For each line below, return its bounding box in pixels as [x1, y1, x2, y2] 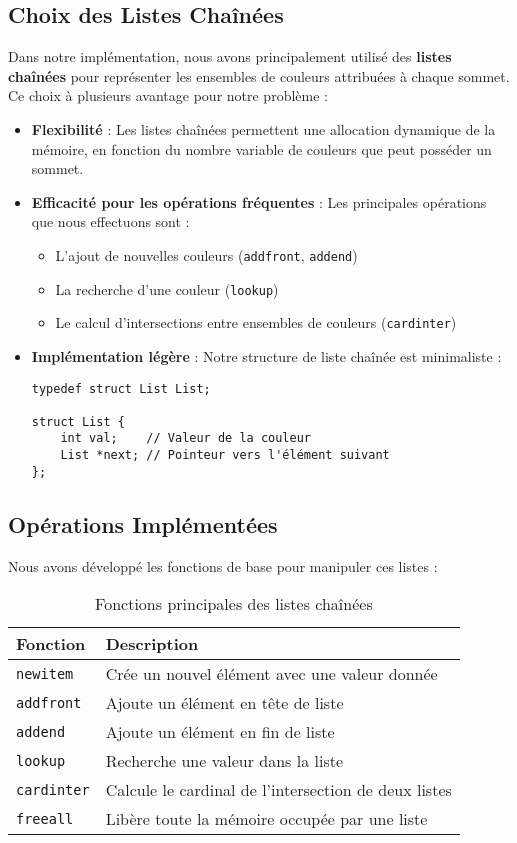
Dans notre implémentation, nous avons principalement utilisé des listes [8, 46, 452, 67]
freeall [16, 810, 74, 827]
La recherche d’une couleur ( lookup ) [55, 278, 279, 299]
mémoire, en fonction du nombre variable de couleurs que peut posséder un [31, 138, 492, 159]
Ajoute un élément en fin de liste [105, 720, 335, 744]
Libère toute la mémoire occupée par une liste [105, 807, 428, 831]
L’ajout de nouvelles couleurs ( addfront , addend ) [55, 244, 358, 265]
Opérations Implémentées [8, 508, 278, 539]
